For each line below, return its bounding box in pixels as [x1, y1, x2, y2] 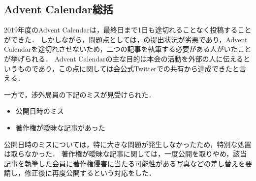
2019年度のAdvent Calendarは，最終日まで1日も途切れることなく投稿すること [4, 25, 252, 35]
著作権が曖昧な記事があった [15, 122, 105, 132]
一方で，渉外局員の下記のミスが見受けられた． [4, 89, 156, 99]
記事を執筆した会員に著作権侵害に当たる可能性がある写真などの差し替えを [4, 158, 245, 168]
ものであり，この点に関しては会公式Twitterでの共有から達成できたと [17, 63, 239, 73]
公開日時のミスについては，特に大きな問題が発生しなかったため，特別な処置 [4, 139, 252, 149]
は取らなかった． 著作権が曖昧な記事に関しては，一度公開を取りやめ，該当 [4, 149, 247, 159]
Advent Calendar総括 [4, 1, 113, 17]
